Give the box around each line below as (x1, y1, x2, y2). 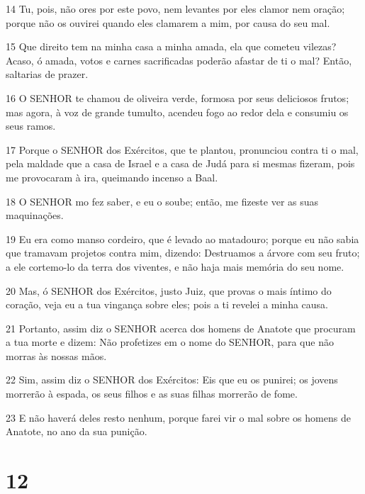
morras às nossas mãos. (6, 348, 107, 363)
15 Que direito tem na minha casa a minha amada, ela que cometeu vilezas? (6, 39, 337, 54)
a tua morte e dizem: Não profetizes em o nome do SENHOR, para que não (6, 335, 334, 349)
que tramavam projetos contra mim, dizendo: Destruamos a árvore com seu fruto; (6, 245, 360, 260)
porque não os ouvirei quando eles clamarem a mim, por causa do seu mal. (6, 15, 330, 30)
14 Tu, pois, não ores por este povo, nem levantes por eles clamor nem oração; (6, 1, 345, 16)
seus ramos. (6, 118, 56, 133)
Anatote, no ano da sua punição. (6, 424, 147, 439)
